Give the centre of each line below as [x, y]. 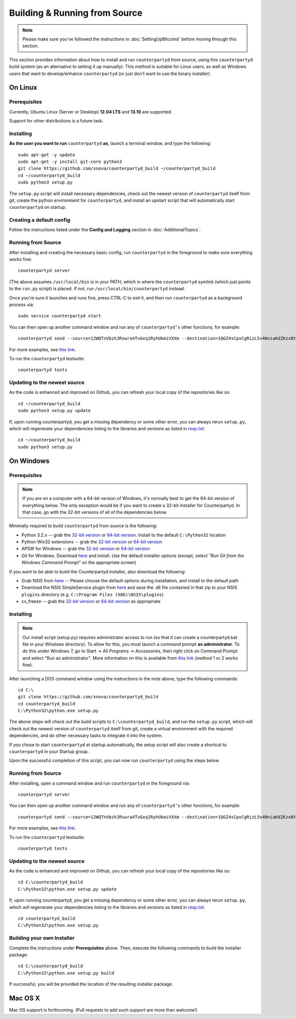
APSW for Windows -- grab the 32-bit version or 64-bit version [86, 549]
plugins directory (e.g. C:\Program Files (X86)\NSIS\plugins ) [92, 594]
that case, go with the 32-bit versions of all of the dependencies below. [95, 512]
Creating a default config [40, 220]
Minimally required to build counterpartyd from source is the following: [83, 526]
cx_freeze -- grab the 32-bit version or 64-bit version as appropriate [91, 602]
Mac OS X [25, 998]
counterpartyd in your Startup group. [49, 752]
